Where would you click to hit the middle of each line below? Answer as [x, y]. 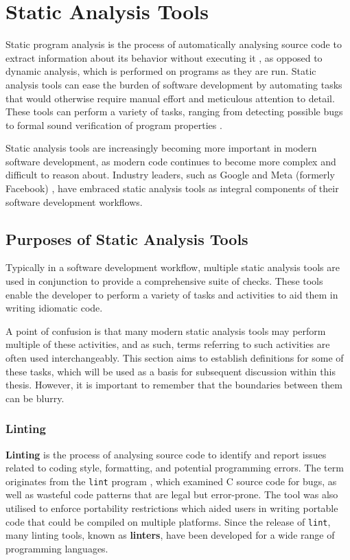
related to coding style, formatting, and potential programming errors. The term [175, 468]
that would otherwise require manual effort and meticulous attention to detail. [170, 98]
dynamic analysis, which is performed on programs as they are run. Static [161, 71]
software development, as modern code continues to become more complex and [171, 161]
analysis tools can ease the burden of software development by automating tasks [174, 84]
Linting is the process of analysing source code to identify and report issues [166, 454]
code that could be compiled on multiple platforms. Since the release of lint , [168, 521]
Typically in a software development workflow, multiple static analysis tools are [173, 267]
